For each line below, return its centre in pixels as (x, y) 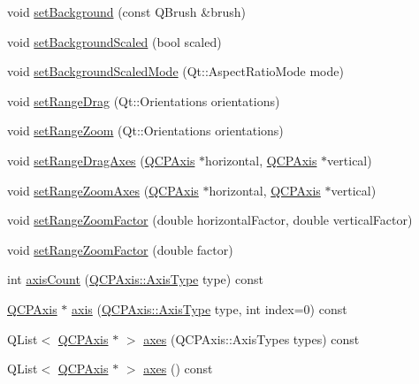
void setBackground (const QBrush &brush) (126, 12)
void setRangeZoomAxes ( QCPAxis (103, 190)
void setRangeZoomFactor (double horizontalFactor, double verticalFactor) (210, 220)
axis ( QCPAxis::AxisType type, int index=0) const (209, 308)
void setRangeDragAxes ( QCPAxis (101, 160)
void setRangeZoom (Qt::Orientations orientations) (145, 131)
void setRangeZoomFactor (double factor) (120, 249)
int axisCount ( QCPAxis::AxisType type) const (135, 279)
